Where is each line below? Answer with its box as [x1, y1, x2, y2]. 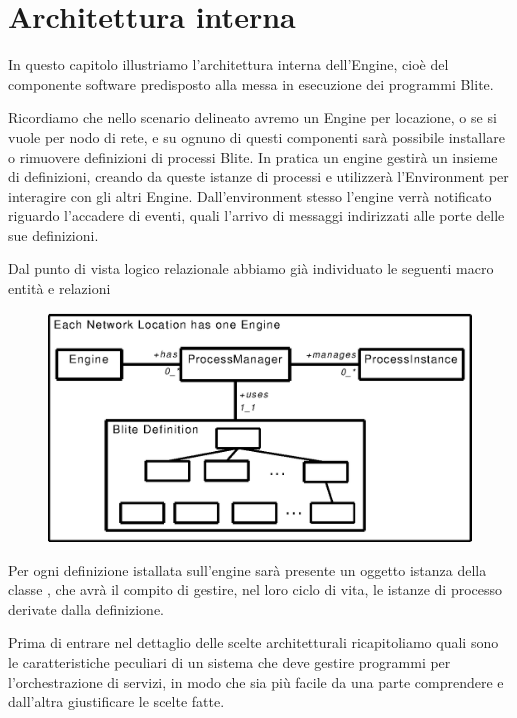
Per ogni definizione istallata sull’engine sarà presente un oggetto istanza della [8, 559, 487, 580]
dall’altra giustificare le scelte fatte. [8, 691, 225, 712]
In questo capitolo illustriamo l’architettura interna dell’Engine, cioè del [8, 54, 449, 75]
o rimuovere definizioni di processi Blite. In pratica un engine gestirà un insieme [8, 146, 498, 167]
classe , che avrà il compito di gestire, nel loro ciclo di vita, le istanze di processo [8, 579, 503, 600]
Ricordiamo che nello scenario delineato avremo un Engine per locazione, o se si [8, 107, 497, 128]
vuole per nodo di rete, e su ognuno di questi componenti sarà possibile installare [8, 126, 505, 147]
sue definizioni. [8, 224, 99, 245]
